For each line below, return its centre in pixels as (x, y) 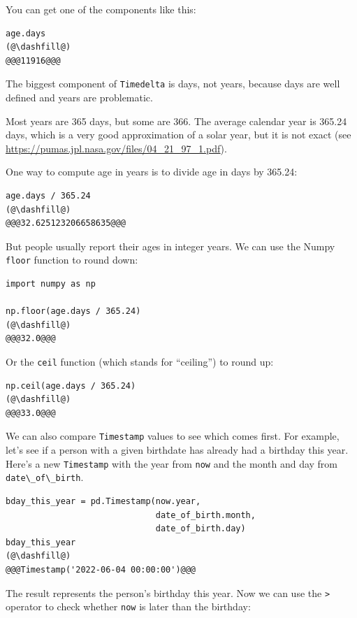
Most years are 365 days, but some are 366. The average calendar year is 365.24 (176, 121)
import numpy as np (51, 284)
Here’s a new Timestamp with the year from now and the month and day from (172, 463)
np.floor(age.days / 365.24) (73, 311)
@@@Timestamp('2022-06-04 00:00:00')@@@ (101, 569)
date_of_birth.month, (205, 515)
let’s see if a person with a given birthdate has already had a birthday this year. (177, 450)
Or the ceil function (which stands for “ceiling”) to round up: (140, 361)
